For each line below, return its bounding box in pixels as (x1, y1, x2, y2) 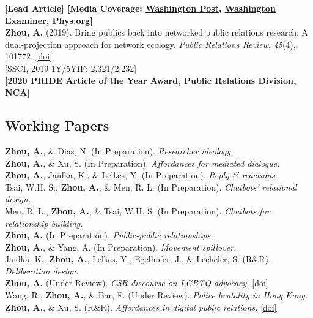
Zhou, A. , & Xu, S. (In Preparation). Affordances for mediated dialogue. (5, 156, 280, 169)
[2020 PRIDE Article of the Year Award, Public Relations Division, (5, 74, 296, 86)
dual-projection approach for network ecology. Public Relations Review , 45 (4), (5, 37, 296, 50)
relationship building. (5, 216, 83, 229)
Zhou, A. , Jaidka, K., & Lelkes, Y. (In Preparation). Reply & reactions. (5, 168, 278, 181)
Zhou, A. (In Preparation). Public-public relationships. (5, 229, 213, 241)
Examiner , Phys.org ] (5, 13, 93, 26)
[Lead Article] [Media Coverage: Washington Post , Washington (5, 2, 276, 14)
